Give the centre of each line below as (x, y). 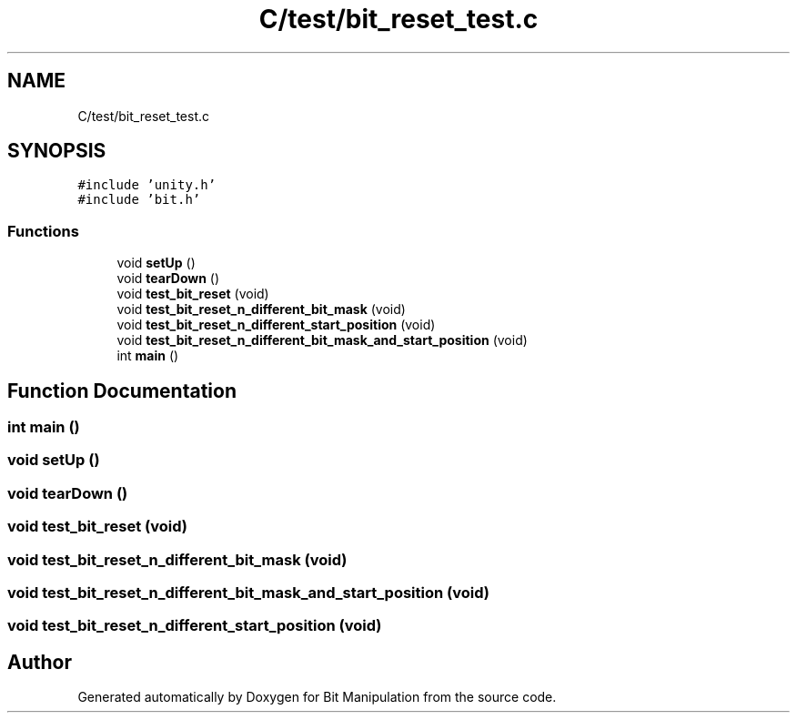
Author (40, 662)
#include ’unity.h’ (147, 185)
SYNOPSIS (57, 151)
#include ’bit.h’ (139, 200)
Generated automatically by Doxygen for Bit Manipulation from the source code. (317, 697)
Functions (43, 231)
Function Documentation (122, 390)
